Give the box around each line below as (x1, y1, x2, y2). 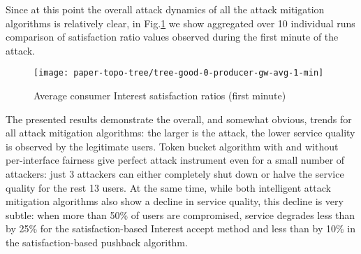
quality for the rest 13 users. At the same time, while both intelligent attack (6, 180, 331, 195)
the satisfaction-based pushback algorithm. (6, 234, 188, 249)
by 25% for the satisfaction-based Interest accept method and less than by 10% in (6, 221, 356, 236)
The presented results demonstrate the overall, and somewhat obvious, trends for (6, 111, 352, 126)
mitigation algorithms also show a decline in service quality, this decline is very (6, 194, 344, 209)
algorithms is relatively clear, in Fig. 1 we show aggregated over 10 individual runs (6, 15, 355, 30)
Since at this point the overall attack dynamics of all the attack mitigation (6, 2, 325, 16)
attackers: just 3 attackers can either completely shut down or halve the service (6, 167, 344, 181)
